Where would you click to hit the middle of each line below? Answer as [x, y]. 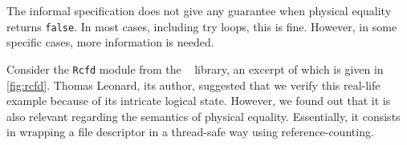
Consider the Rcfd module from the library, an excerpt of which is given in [195, 68]
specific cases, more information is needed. [110, 42]
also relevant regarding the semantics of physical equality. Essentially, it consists [203, 116]
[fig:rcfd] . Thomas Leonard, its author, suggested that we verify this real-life [193, 85]
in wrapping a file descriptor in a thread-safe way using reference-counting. [190, 132]
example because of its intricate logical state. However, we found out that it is [199, 101]
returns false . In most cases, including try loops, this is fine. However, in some [202, 26]
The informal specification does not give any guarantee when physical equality [199, 10]
